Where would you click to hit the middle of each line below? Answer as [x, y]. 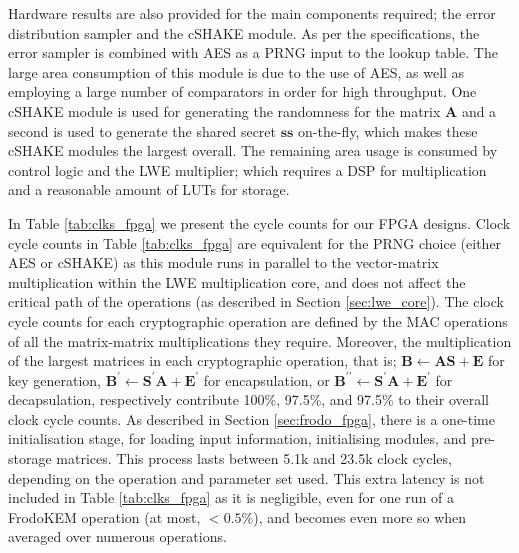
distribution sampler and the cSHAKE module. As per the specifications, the [244, 32]
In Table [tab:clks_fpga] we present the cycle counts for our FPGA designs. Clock [259, 222]
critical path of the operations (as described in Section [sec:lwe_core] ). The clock [256, 301]
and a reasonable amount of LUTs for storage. [149, 189]
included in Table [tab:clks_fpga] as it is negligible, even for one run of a [231, 497]
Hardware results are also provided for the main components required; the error [252, 13]
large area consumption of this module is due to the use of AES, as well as [236, 71]
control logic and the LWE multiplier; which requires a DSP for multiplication [247, 169]
